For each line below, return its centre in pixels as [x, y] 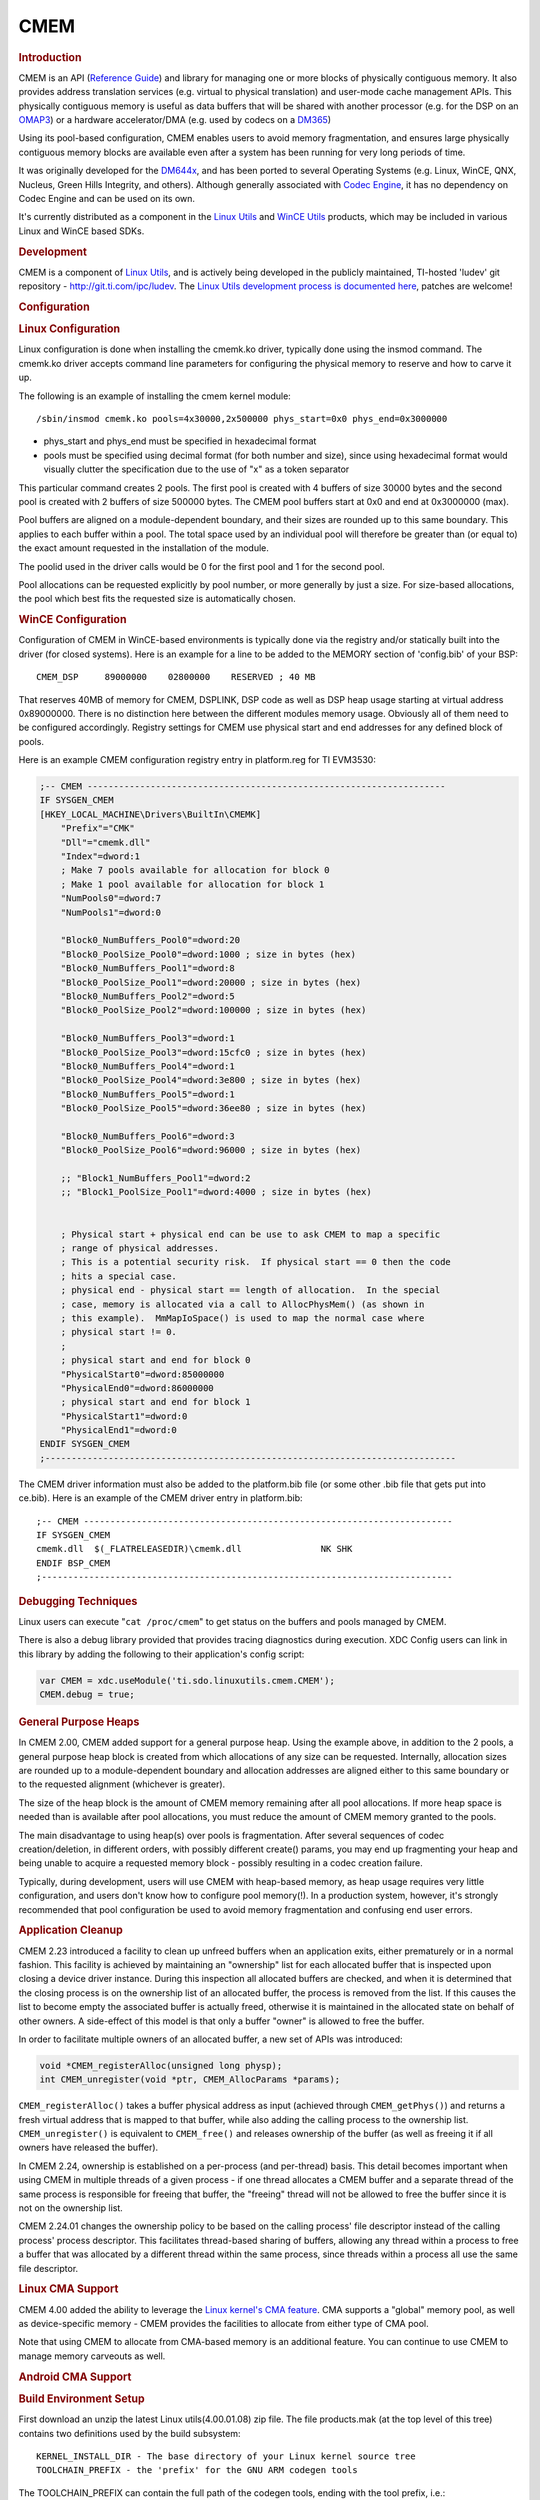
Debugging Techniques [78, 1601]
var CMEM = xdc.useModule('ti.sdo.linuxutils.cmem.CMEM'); [187, 1680]
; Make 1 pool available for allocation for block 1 [192, 884]
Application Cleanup [71, 1930]
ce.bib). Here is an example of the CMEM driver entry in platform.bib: [160, 1498]
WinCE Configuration [72, 620]
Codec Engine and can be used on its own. [106, 198]
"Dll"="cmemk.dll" [105, 842]
